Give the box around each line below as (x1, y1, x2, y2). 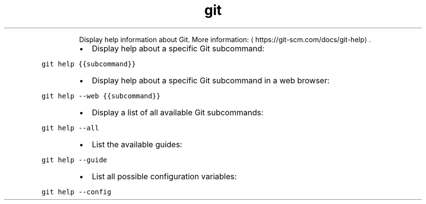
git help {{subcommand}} (41, 60, 136, 68)
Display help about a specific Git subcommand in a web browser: (91, 75, 330, 85)
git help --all (41, 124, 99, 132)
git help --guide (41, 156, 107, 164)
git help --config (41, 188, 111, 196)
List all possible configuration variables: (91, 171, 237, 181)
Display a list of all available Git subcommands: (91, 107, 264, 117)
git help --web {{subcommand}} (41, 92, 160, 100)
